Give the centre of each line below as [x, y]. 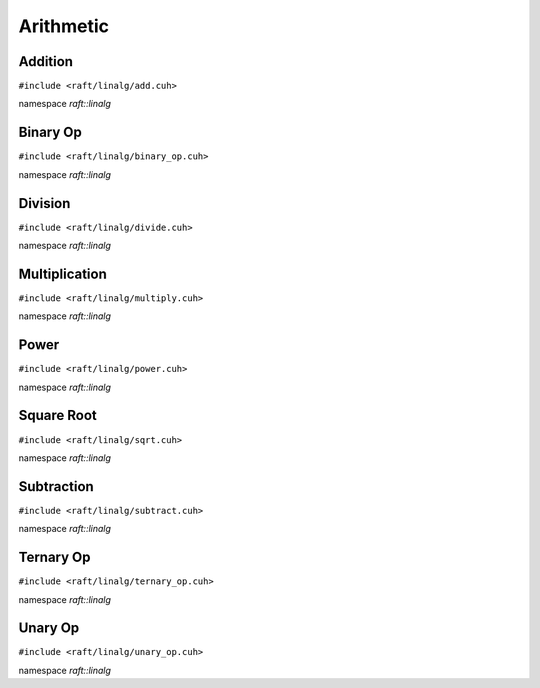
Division [44, 203]
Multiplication [62, 273]
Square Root [57, 415]
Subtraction [56, 486]
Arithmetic [64, 26]
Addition [46, 61]
